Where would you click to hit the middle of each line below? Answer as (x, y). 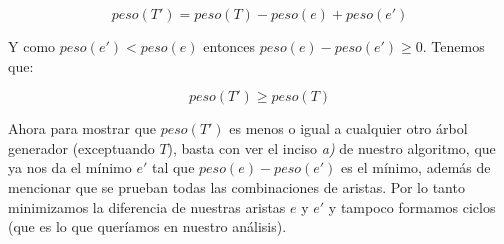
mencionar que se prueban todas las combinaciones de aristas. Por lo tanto (236, 186)
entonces (229, 46)
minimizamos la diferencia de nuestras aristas (147, 206)
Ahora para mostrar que (82, 128)
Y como (32, 46)
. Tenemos (453, 46)
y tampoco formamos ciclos (412, 206)
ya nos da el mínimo (70, 167)
